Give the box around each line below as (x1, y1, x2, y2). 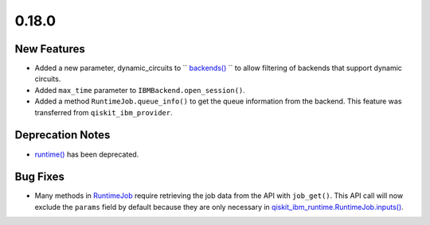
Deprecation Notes (14, 128, 111, 142)
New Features (14, 42, 85, 56)
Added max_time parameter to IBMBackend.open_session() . (34, 85, 246, 95)
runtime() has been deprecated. (34, 149, 139, 159)
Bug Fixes (14, 170, 65, 184)
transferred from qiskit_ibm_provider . (34, 107, 173, 117)
